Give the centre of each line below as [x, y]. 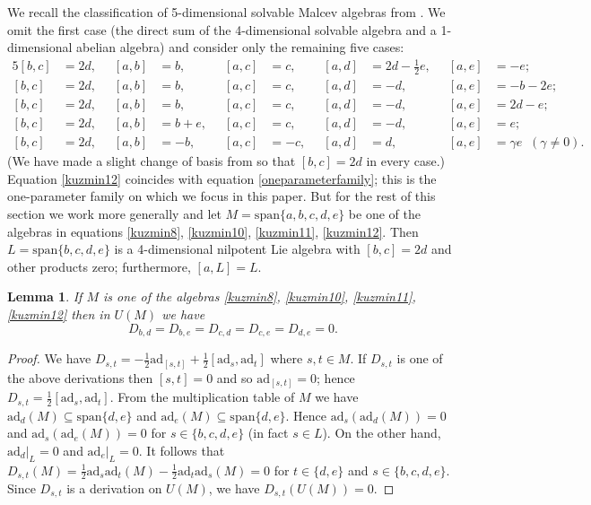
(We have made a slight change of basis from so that [152, 161]
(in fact [268, 433]
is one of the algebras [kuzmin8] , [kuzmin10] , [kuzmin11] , [260, 296]
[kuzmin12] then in [59, 314]
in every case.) [405, 161]
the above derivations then [80, 377]
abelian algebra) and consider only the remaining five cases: [240, 47]
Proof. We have [49, 358]
